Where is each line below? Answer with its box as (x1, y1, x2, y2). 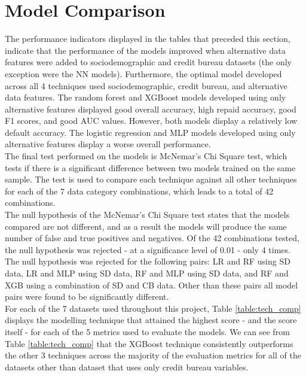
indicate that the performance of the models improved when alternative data (5, 44, 286, 56)
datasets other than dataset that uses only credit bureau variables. (5, 360, 249, 373)
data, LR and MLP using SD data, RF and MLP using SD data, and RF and (5, 267, 289, 279)
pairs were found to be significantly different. (5, 290, 169, 303)
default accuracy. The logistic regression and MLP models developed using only (5, 126, 296, 138)
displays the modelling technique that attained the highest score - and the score (5, 314, 297, 326)
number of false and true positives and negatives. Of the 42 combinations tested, (5, 232, 299, 244)
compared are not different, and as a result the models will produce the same (5, 220, 287, 232)
